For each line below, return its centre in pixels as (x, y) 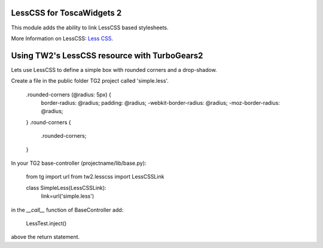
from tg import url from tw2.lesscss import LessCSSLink (95, 177)
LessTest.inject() (46, 223)
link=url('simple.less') (68, 196)
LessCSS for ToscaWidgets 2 (66, 13)
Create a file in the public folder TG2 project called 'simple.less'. (90, 81)
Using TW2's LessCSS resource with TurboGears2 (107, 55)
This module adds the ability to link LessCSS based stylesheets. (90, 28)
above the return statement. (45, 237)
